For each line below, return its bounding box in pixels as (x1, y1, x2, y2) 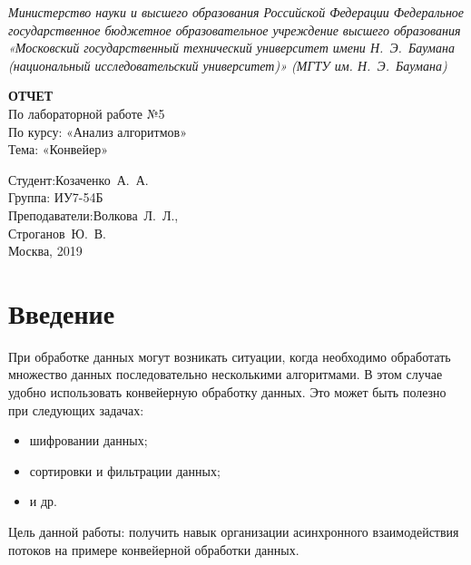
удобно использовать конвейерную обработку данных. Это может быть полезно (8, 383, 446, 402)
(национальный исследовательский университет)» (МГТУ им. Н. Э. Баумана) (8, 55, 447, 74)
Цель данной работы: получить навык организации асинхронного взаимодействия (8, 522, 459, 541)
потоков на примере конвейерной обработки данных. (8, 540, 299, 559)
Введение (8, 294, 115, 331)
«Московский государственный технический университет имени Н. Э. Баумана (8, 38, 455, 57)
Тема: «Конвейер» (8, 140, 108, 159)
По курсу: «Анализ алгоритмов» (8, 122, 187, 141)
